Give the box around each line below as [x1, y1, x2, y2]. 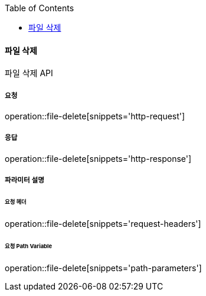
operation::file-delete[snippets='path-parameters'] [5, 262, 202, 273]
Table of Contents [5, 3, 74, 13]
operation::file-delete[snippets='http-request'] [5, 111, 185, 121]
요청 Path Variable [5, 242, 53, 249]
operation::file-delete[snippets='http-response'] [5, 153, 192, 164]
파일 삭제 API [5, 68, 53, 79]
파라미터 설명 [5, 176, 44, 185]
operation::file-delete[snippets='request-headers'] [5, 218, 201, 229]
